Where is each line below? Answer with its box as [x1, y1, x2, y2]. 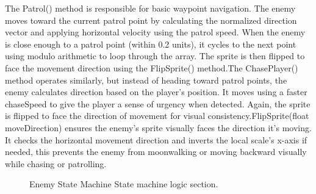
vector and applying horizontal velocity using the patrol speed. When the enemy [5, 26, 306, 38]
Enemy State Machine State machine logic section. [29, 178, 218, 190]
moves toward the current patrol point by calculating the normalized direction [5, 13, 297, 26]
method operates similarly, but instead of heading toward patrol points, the [5, 73, 287, 86]
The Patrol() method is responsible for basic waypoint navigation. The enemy [5, 2, 296, 14]
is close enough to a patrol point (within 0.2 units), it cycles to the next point [5, 37, 296, 50]
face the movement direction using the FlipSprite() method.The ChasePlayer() [5, 61, 298, 74]
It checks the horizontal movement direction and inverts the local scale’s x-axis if [5, 133, 307, 146]
